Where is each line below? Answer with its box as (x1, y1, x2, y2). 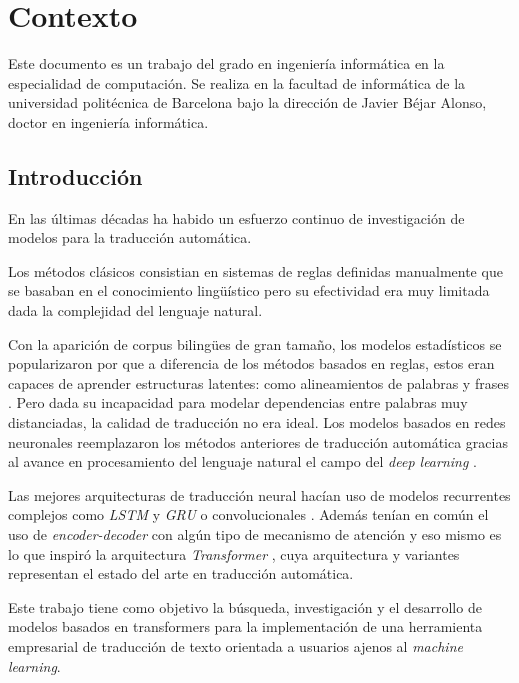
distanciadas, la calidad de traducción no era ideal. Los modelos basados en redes (8, 412, 506, 433)
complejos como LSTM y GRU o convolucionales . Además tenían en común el (8, 504, 489, 525)
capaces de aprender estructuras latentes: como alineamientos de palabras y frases (8, 372, 509, 393)
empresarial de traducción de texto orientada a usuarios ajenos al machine (8, 635, 463, 656)
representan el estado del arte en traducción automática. (8, 563, 354, 584)
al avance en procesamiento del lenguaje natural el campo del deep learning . (8, 451, 477, 472)
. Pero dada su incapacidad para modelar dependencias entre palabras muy (8, 392, 468, 413)
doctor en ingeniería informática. (8, 111, 209, 132)
